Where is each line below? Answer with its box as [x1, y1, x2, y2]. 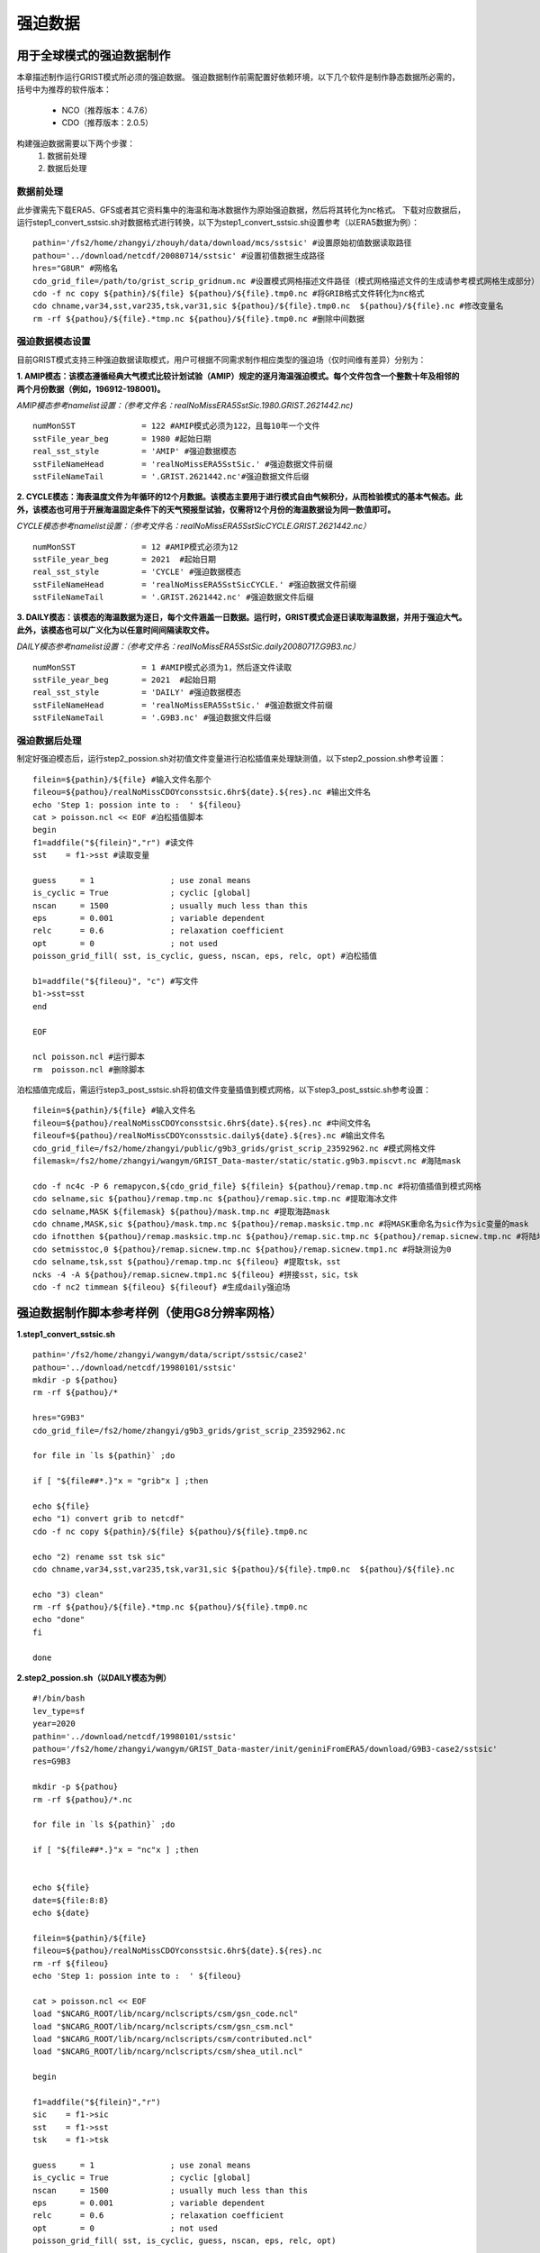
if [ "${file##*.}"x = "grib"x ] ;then [32, 1476, 209, 1486]
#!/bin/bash [32, 1693, 85, 1703]
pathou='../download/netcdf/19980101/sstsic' [32, 1362, 238, 1373]
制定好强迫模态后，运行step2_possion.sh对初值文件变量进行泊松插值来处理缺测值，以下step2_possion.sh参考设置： [16, 753, 446, 764]
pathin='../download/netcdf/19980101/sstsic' [32, 1731, 238, 1741]
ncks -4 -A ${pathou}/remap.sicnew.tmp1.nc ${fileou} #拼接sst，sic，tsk [32, 1269, 359, 1280]
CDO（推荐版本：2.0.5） [61, 117, 153, 128]
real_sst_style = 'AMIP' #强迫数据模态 [32, 446, 238, 457]
